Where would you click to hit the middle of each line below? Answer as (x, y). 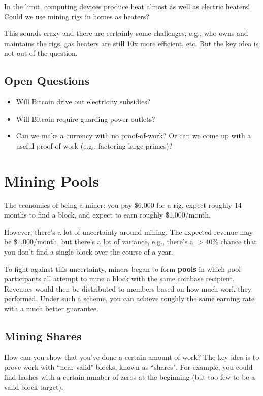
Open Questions (47, 80)
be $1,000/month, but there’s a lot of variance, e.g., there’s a (99, 242)
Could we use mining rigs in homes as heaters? (77, 16)
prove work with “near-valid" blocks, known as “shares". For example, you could (128, 367)
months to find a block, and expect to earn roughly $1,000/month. (107, 215)
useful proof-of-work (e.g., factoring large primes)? (94, 145)
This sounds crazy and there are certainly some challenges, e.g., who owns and (126, 33)
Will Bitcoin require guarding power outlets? (86, 118)
